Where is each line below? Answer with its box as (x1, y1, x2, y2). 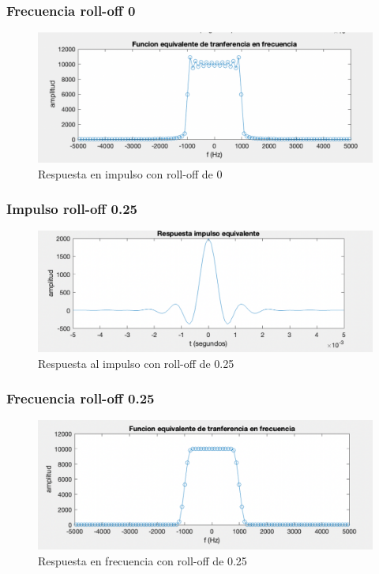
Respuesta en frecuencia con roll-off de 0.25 (38, 552, 247, 568)
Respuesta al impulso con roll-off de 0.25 (38, 355, 235, 371)
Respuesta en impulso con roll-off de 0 (38, 165, 223, 182)
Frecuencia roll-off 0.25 (6, 388, 155, 408)
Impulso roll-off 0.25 (6, 199, 137, 219)
